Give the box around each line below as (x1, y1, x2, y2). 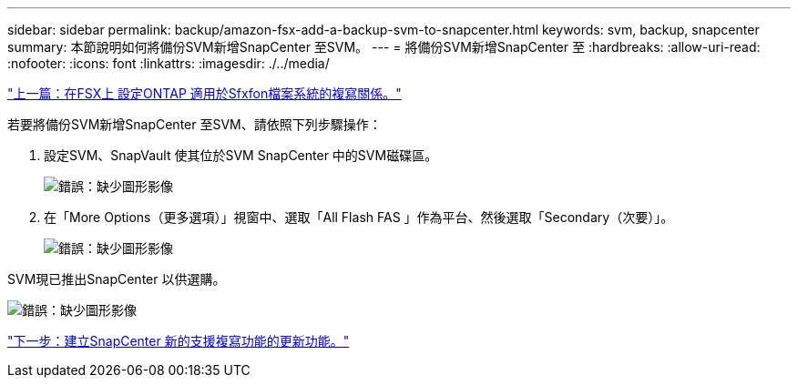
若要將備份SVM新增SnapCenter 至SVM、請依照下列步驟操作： (7, 117, 382, 132)
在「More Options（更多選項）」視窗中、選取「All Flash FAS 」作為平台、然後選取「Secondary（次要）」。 (44, 209, 674, 225)
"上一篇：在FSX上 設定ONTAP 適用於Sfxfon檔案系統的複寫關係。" (7, 86, 402, 101)
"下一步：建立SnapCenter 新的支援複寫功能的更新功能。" (7, 333, 350, 349)
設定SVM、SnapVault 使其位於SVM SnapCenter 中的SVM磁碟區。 (44, 147, 438, 163)
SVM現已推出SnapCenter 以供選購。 (7, 271, 226, 287)
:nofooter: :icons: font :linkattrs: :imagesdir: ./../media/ (7, 56, 330, 71)
